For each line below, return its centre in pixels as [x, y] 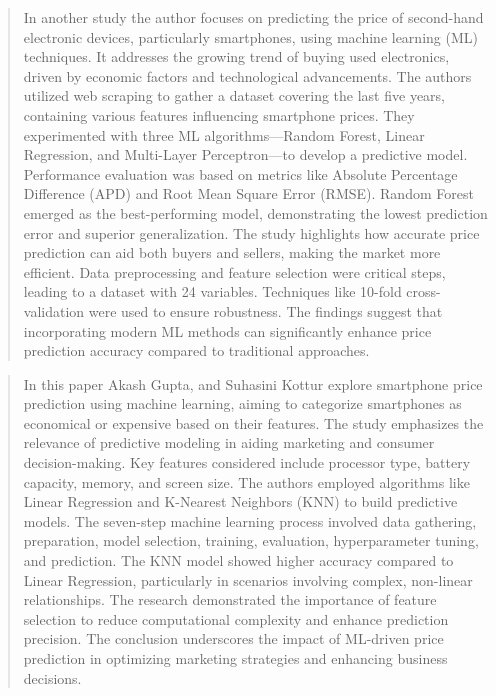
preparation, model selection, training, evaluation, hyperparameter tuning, [251, 540]
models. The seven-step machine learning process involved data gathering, [250, 520]
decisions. [52, 677]
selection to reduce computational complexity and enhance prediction [236, 618]
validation [54, 310]
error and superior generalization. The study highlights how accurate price [251, 232]
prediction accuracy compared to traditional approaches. [196, 350]
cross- [423, 291]
